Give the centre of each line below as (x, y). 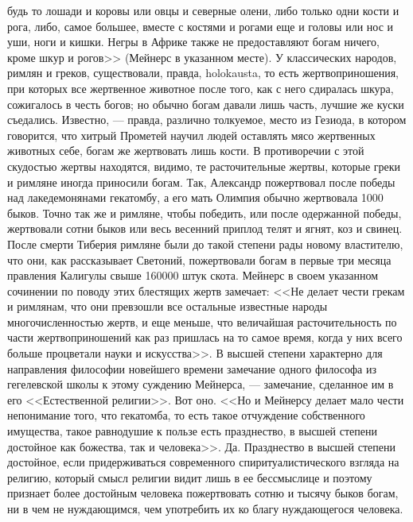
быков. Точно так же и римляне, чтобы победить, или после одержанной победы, (205, 213)
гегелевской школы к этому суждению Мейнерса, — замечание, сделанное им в (201, 384)
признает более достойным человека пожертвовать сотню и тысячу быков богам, (203, 493)
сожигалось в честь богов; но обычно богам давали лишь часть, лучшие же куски (206, 104)
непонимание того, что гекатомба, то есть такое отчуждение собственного (186, 415)
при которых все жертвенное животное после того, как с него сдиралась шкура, (201, 88)
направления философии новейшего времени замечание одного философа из (192, 368)
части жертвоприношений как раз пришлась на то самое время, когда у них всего (205, 337)
